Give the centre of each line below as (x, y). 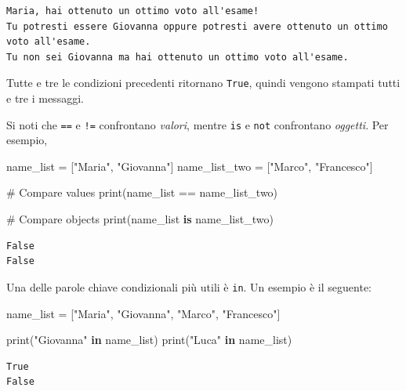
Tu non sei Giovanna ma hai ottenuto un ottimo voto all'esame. (178, 57)
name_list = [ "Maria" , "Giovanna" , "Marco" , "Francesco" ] (143, 313)
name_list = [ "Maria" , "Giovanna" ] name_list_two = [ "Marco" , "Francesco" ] (190, 166)
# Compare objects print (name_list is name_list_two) (140, 219)
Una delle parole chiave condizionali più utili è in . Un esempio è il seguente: (189, 286)
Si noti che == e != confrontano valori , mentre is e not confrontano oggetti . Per (198, 124)
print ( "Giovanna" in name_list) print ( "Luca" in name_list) (149, 340)
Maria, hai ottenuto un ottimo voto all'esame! (133, 11)
